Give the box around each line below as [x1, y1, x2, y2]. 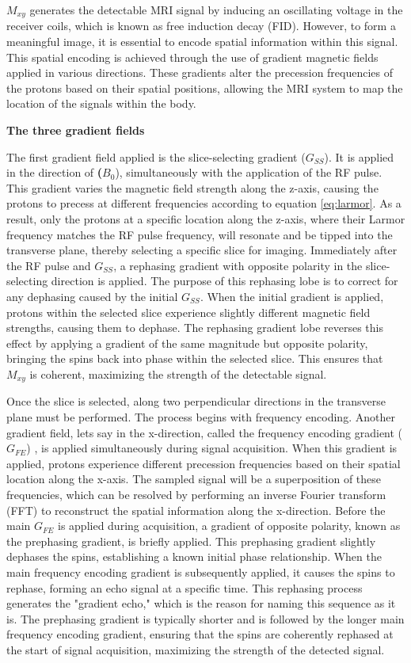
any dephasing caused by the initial [6, 288, 178, 304]
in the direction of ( [6, 164, 103, 181]
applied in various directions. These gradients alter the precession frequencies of [6, 64, 394, 81]
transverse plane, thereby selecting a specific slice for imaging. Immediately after [6, 242, 398, 258]
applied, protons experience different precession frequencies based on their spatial [6, 455, 401, 471]
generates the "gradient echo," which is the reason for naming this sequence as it [6, 595, 396, 612]
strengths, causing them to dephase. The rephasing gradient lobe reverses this [6, 319, 384, 336]
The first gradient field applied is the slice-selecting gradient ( [6, 148, 306, 165]
